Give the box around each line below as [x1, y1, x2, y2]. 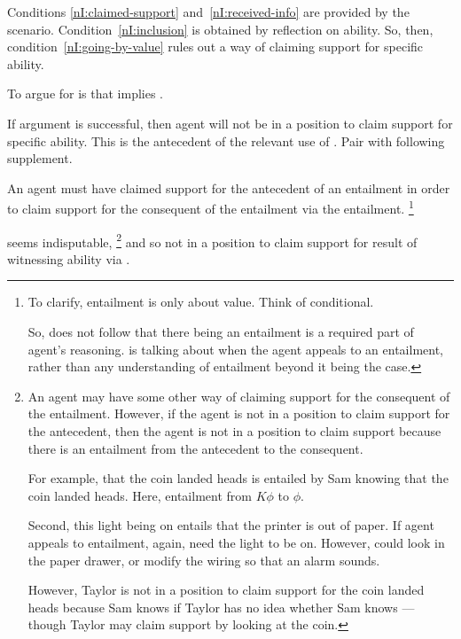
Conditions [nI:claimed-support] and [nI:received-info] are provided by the [7, 3, 410, 20]
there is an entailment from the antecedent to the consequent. [27, 439, 363, 457]
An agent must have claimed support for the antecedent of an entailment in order [7, 178, 450, 197]
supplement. [7, 149, 73, 168]
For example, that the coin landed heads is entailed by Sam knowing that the [27, 469, 449, 487]
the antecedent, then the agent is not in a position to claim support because [27, 422, 441, 440]
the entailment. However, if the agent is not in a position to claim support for [27, 404, 450, 423]
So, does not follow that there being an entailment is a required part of [27, 323, 414, 341]
